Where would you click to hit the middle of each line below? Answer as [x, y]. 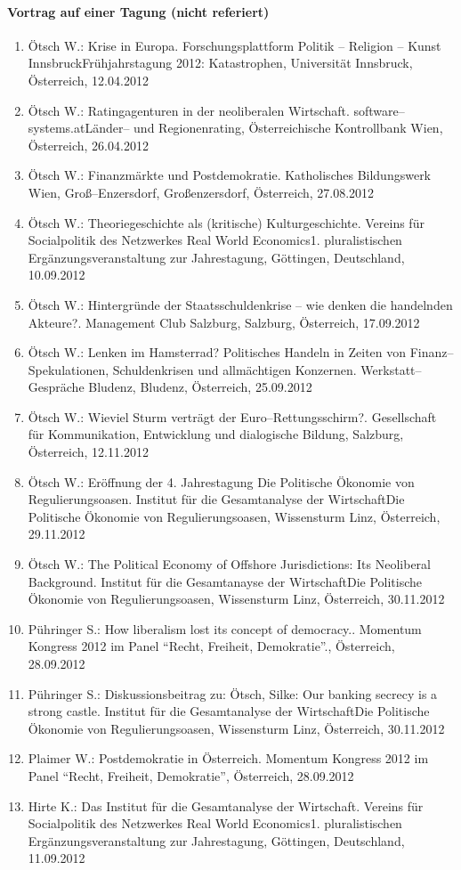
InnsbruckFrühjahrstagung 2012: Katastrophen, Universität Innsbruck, [220, 63]
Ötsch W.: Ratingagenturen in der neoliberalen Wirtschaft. [189, 110]
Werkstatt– [391, 369]
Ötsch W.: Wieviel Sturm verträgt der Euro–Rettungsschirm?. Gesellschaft [232, 416]
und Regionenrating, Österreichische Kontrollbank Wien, [288, 128]
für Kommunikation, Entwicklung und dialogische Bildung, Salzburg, [216, 434]
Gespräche [56, 387]
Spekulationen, [69, 369]
